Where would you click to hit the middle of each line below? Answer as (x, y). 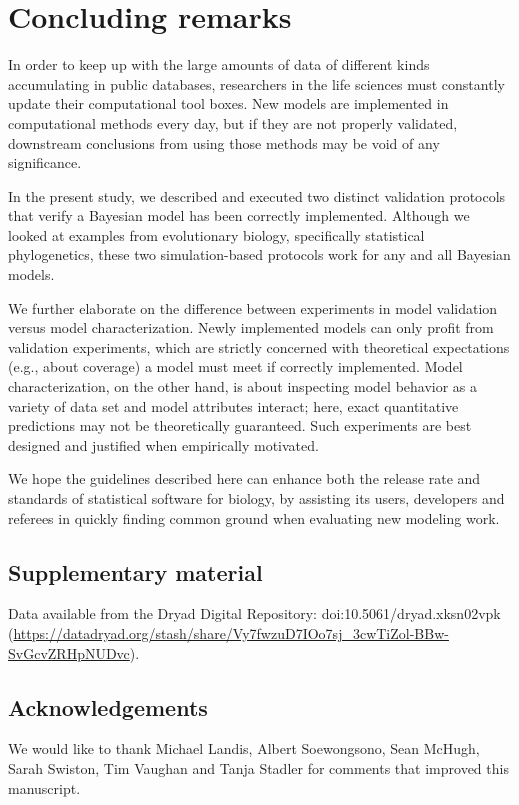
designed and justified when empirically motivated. (163, 444)
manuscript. (44, 787)
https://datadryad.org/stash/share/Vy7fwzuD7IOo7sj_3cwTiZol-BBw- (231, 632)
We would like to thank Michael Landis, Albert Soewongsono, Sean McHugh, (244, 748)
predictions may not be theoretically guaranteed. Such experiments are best (240, 425)
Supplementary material (135, 571)
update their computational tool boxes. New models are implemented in (228, 103)
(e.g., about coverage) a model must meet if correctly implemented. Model (235, 366)
